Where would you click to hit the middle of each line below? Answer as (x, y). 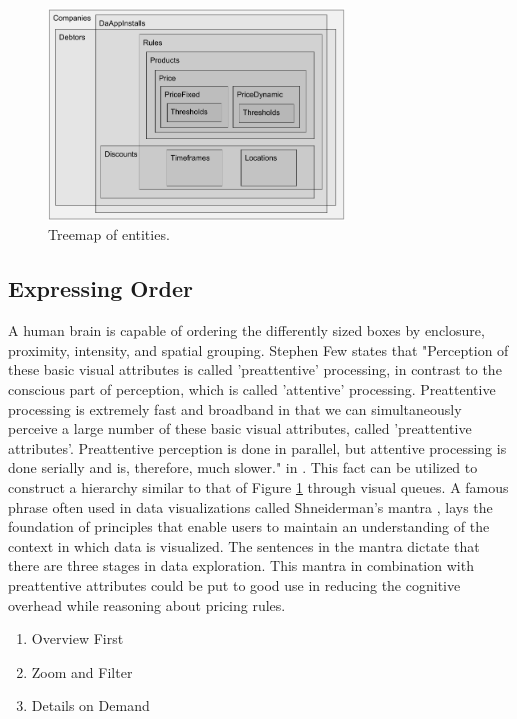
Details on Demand (90, 705)
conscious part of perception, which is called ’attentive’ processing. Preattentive (252, 389)
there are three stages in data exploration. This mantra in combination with (241, 565)
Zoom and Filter (82, 671)
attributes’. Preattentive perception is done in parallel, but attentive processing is (257, 447)
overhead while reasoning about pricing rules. (147, 604)
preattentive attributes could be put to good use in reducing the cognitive (234, 584)
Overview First (77, 638)
